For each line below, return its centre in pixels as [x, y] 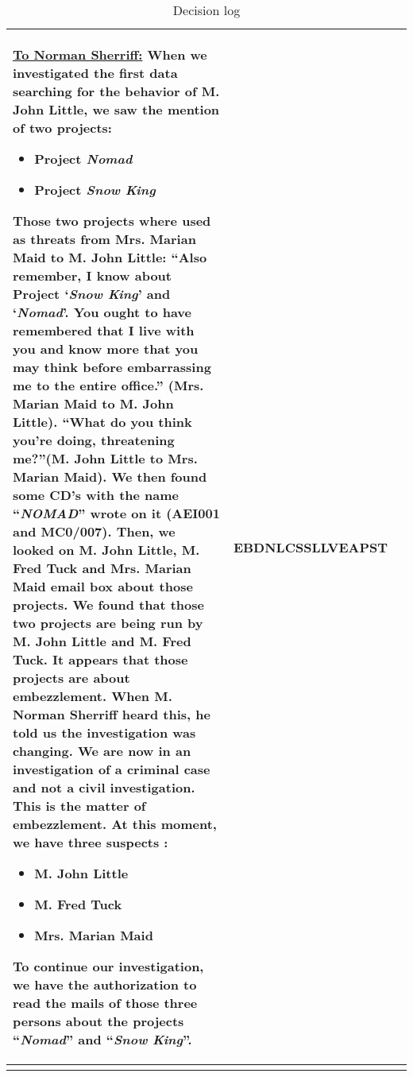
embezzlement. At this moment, [115, 824]
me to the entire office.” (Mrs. [108, 385]
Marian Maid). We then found [110, 477]
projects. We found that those [108, 604]
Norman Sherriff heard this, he [112, 714]
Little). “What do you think [102, 422]
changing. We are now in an [102, 751]
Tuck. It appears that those [100, 659]
